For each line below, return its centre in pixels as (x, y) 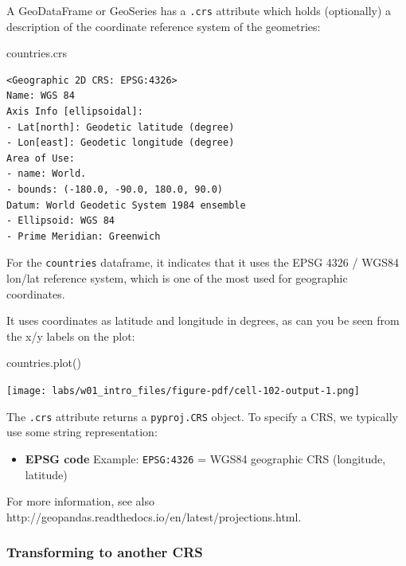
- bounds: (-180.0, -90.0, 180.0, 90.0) (115, 189)
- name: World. (47, 174)
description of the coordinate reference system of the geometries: (164, 26)
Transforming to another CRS (105, 552)
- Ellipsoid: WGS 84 (61, 221)
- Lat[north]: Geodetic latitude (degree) (121, 127)
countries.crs (37, 53)
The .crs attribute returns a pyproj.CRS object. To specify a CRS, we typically (202, 416)
